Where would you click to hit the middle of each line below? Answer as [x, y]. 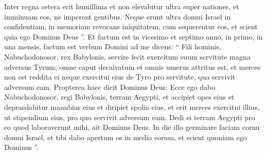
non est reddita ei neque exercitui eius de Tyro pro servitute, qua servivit [120, 77]
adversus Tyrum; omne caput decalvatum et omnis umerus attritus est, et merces [132, 66]
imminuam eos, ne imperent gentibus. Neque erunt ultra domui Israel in [118, 16]
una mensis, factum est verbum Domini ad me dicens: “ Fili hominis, [113, 46]
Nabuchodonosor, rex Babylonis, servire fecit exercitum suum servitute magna [127, 56]
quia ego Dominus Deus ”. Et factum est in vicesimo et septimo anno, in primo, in [133, 36]
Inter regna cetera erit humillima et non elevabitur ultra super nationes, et [122, 6]
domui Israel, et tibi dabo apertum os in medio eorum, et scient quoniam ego [126, 137]
